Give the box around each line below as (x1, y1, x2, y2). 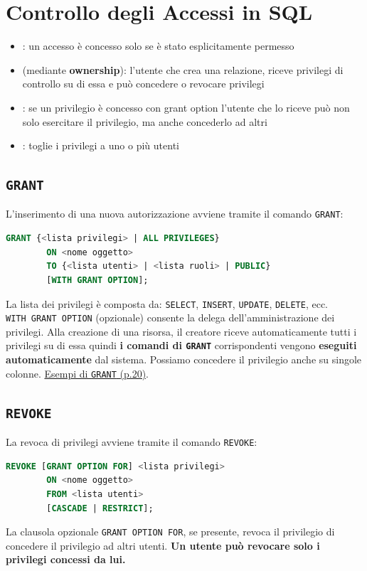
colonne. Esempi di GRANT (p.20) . (6, 365, 149, 380)
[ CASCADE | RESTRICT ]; (46, 503, 154, 513)
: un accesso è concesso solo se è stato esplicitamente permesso (22, 38, 294, 53)
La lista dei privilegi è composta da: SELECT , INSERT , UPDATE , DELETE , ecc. (6, 296, 328, 311)
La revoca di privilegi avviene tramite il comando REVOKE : (6, 434, 257, 449)
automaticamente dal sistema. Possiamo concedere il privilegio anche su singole (6, 352, 362, 367)
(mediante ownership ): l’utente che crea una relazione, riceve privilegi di (22, 62, 344, 77)
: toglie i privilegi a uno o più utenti (22, 138, 179, 153)
